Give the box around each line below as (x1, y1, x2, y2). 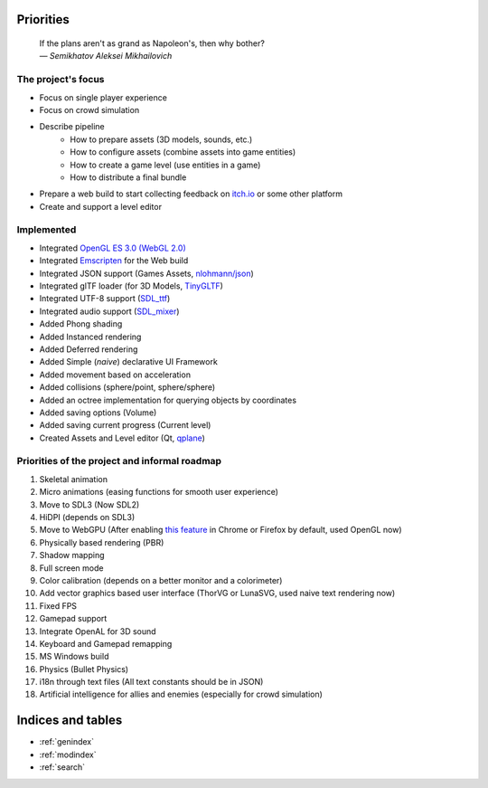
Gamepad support (39, 613, 108, 624)
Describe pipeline (39, 121, 106, 132)
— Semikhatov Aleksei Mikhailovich (39, 51, 173, 62)
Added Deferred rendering (39, 344, 138, 355)
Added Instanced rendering (39, 331, 142, 342)
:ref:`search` (39, 762, 86, 773)
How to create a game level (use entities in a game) (70, 159, 261, 170)
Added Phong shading (39, 318, 123, 329)
